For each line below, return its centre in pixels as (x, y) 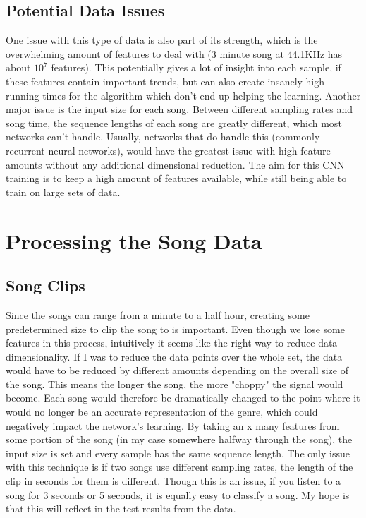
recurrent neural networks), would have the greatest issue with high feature (168, 150)
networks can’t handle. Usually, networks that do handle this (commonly (163, 137)
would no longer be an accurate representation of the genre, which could (162, 412)
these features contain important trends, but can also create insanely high (165, 81)
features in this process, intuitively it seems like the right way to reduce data (172, 343)
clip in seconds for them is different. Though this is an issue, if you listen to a (173, 481)
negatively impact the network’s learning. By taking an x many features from (173, 425)
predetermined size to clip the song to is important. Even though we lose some (175, 329)
